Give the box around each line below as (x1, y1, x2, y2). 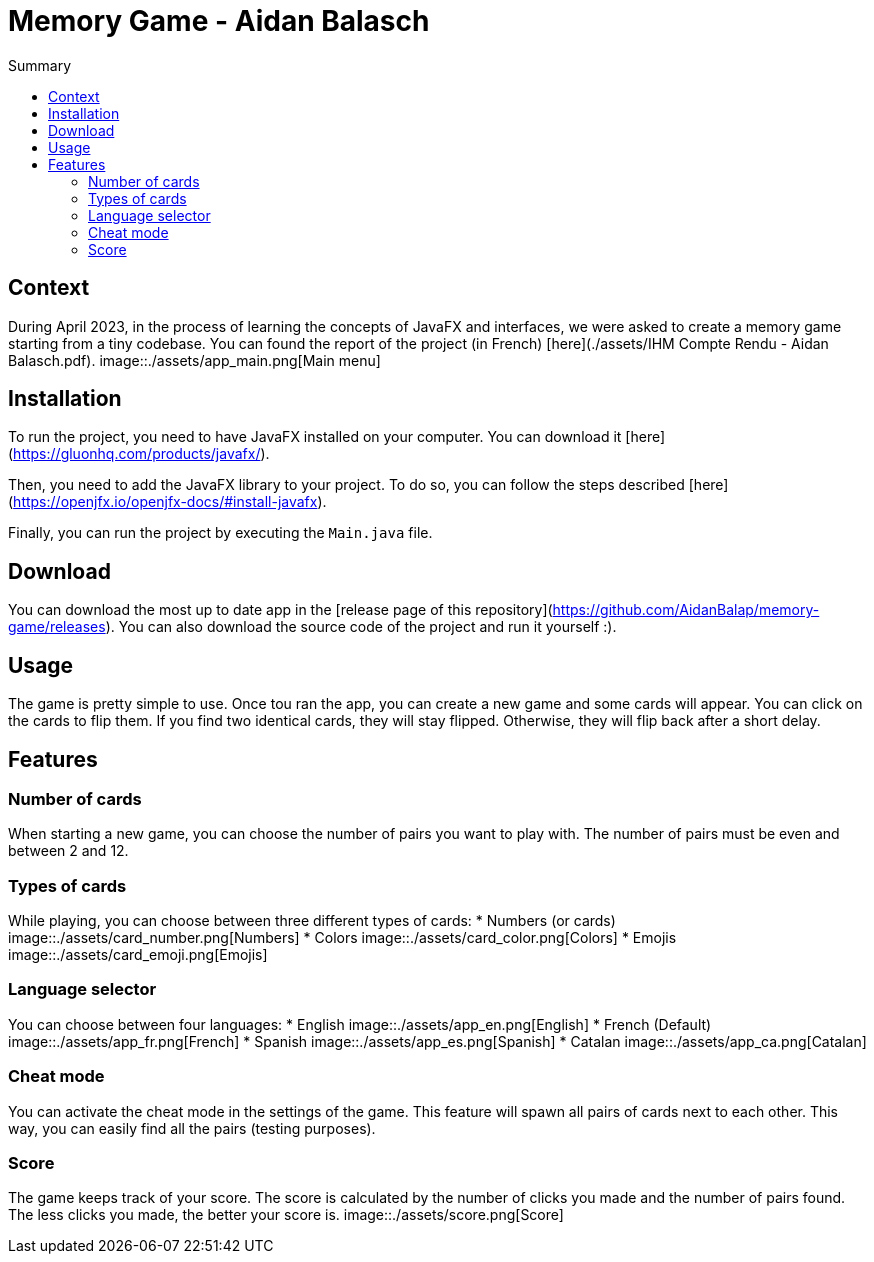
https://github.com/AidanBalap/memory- (552, 601, 820, 619)
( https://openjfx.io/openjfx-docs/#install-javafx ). (8, 493, 327, 511)
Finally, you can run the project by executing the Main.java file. (8, 524, 433, 542)
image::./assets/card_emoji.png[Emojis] (8, 946, 268, 964)
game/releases (8, 618, 106, 636)
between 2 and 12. (8, 842, 129, 860)
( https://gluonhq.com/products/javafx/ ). (8, 445, 270, 463)
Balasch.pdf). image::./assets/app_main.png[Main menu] (8, 351, 381, 369)
